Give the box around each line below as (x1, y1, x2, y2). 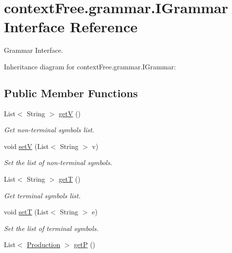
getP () (74, 239, 96, 250)
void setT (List (4, 207, 49, 217)
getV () (59, 108, 81, 118)
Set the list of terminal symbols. (4, 223, 99, 233)
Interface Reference (4, 17, 138, 37)
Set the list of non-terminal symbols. (4, 157, 112, 168)
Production (26, 239, 61, 250)
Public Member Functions (4, 85, 138, 100)
